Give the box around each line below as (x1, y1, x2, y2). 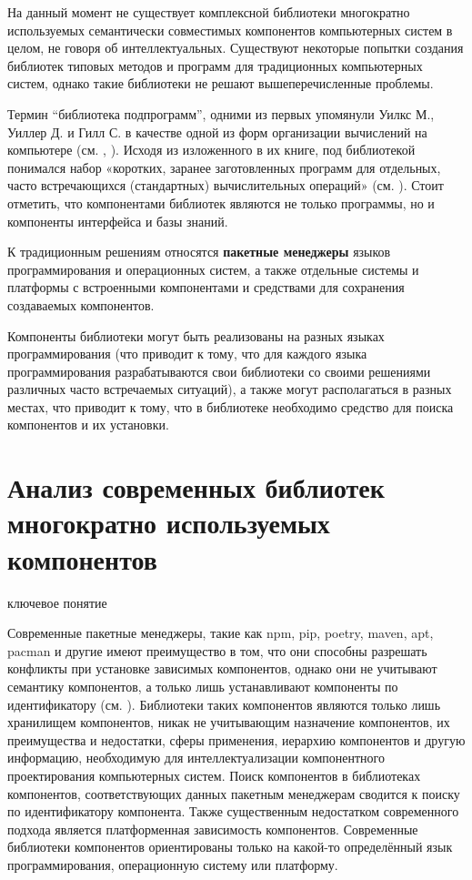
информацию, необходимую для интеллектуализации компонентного (7, 748, 385, 767)
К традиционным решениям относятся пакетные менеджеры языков (7, 242, 391, 261)
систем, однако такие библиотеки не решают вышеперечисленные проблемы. (7, 74, 434, 93)
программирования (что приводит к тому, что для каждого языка (7, 344, 367, 363)
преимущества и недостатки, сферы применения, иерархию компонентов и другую (7, 730, 466, 749)
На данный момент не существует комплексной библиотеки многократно (7, 3, 410, 21)
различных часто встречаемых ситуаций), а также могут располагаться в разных (7, 379, 452, 399)
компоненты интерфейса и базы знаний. (7, 211, 228, 230)
